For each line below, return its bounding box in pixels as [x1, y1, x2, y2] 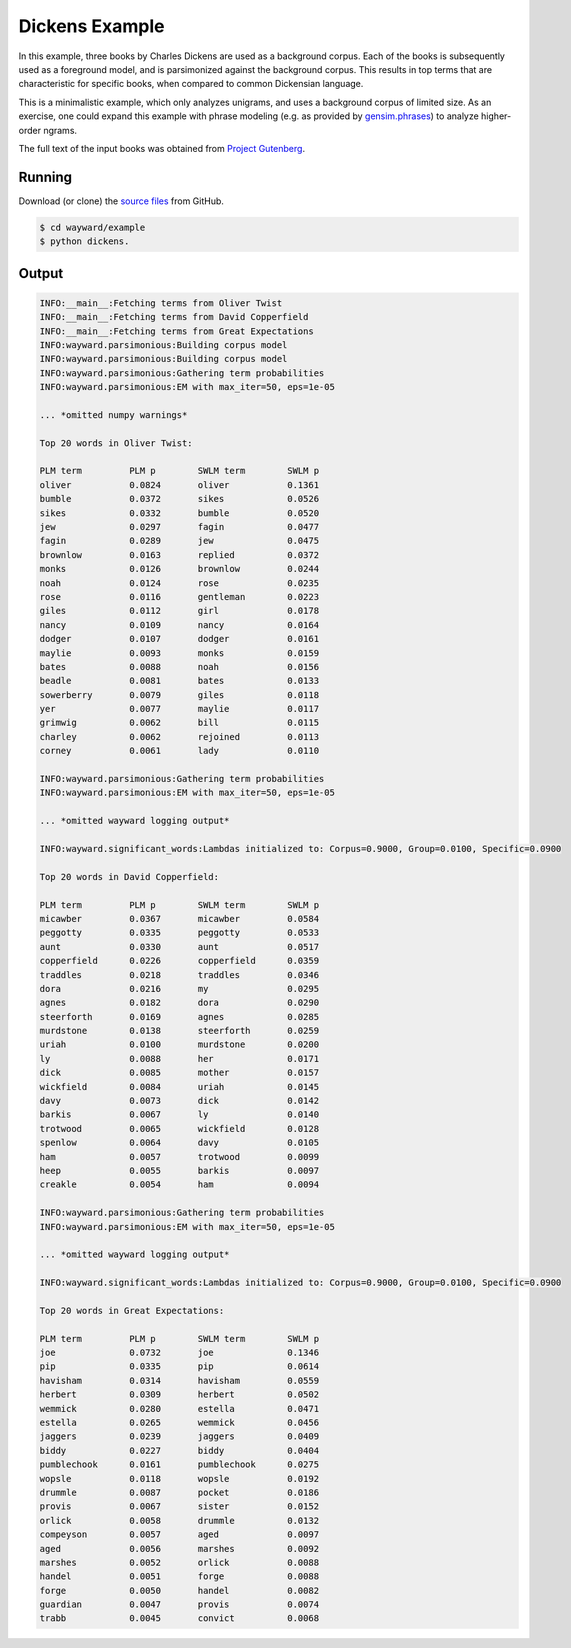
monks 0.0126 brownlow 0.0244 [39, 563, 320, 575]
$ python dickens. [39, 236, 130, 247]
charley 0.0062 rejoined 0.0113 [39, 731, 320, 742]
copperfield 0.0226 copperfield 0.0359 [39, 955, 320, 967]
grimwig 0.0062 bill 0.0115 [39, 717, 320, 729]
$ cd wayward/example [39, 221, 146, 233]
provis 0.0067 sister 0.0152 [39, 1501, 320, 1512]
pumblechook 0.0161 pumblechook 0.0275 [39, 1459, 320, 1470]
